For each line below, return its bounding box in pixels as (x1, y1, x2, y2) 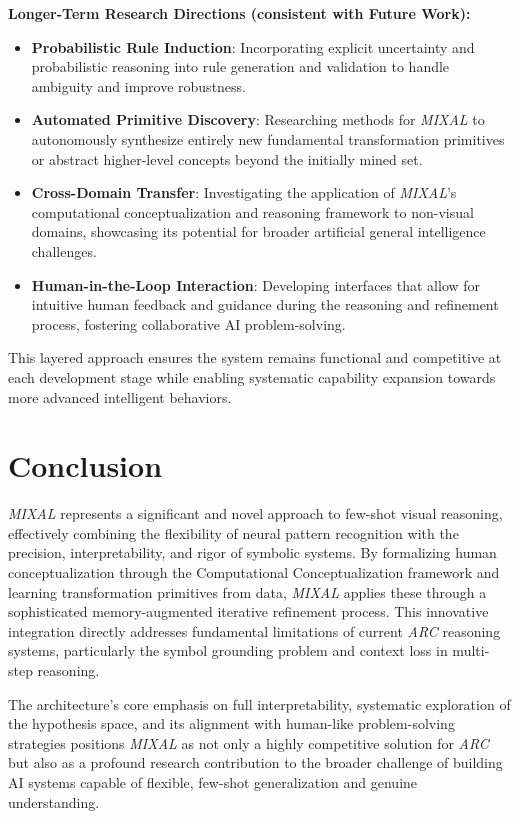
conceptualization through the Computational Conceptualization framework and (8, 562, 500, 582)
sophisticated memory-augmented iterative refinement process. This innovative (8, 601, 489, 622)
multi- (452, 640, 490, 661)
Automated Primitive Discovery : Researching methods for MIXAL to (31, 109, 485, 130)
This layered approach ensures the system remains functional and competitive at (8, 347, 502, 368)
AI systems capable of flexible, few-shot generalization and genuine (8, 771, 418, 792)
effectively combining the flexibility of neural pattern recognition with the (8, 522, 459, 543)
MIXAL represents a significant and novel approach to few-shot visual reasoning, (8, 503, 503, 524)
